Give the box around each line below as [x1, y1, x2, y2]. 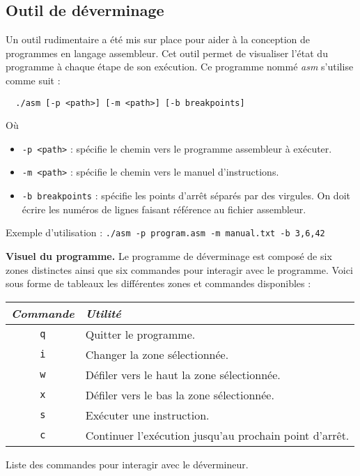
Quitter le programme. [85, 325, 196, 342]
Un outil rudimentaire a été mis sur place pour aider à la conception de [6, 32, 311, 47]
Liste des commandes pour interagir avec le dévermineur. [6, 456, 249, 471]
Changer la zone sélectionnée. [85, 346, 229, 362]
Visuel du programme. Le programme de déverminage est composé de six [6, 249, 332, 263]
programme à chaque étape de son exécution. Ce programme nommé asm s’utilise [6, 59, 354, 74]
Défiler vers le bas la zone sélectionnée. [85, 386, 274, 403]
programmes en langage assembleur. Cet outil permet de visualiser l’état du [6, 45, 328, 60]
